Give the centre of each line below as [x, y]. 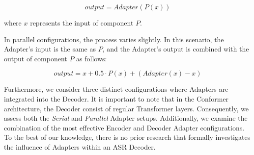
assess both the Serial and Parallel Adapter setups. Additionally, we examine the [126, 118]
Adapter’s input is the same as [50, 49]
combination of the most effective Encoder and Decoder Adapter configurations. [124, 127]
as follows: [92, 58]
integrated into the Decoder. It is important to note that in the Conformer [116, 98]
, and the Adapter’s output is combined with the [176, 49]
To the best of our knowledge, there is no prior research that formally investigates [127, 137]
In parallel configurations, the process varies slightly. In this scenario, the [114, 39]
